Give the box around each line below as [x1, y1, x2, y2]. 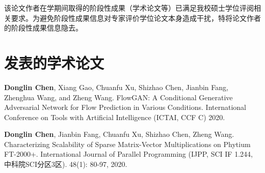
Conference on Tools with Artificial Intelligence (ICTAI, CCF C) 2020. [4, 111, 225, 122]
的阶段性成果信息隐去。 [4, 22, 83, 33]
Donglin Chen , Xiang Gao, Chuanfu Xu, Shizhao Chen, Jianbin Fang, [4, 81, 228, 92]
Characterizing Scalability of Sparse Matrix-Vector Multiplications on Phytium [4, 138, 251, 149]
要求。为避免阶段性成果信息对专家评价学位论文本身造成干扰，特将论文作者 [11, 12, 261, 23]
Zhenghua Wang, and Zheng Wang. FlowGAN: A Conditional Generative [4, 92, 233, 102]
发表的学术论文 [4, 52, 104, 73]
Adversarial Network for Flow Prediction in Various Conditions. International [4, 102, 247, 112]
